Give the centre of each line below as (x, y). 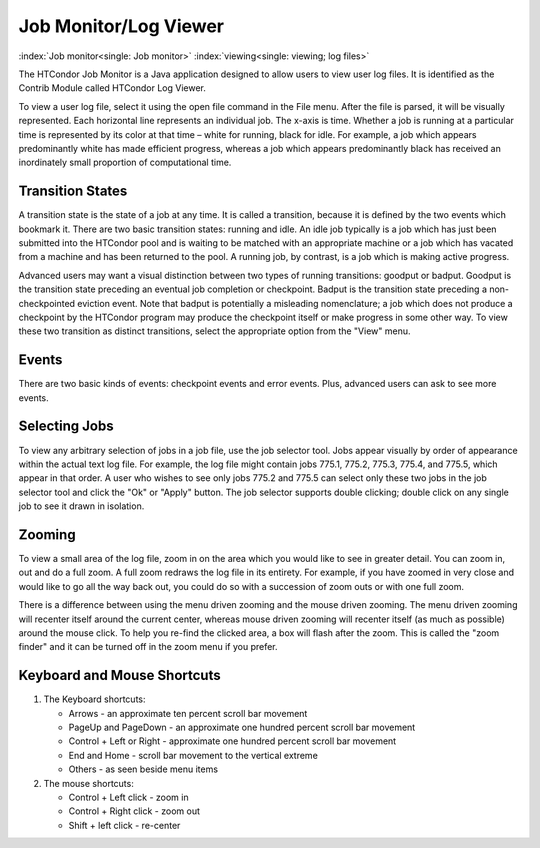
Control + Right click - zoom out (134, 811)
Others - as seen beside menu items (143, 769)
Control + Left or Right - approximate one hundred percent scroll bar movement (232, 741)
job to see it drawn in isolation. (81, 506)
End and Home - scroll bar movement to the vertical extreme (193, 755)
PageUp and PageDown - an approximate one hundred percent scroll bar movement (242, 727)
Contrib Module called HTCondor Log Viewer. (112, 88)
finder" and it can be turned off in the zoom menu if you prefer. (148, 647)
